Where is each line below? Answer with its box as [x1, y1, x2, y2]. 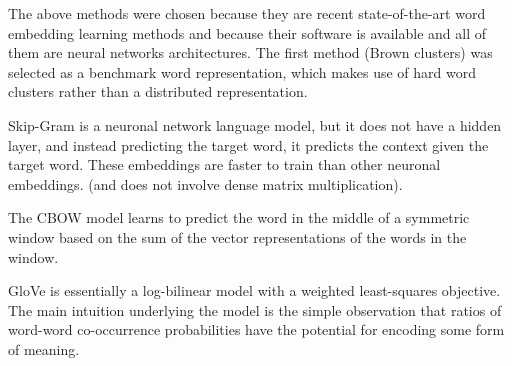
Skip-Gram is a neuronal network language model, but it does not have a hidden [8, 114, 502, 135]
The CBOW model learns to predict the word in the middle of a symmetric [8, 207, 470, 228]
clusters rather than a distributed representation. [8, 81, 308, 102]
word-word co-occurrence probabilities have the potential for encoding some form [8, 319, 505, 340]
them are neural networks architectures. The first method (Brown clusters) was [8, 42, 493, 63]
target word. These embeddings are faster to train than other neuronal [8, 154, 441, 175]
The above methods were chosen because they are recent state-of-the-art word [8, 3, 486, 23]
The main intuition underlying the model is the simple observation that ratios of [8, 299, 502, 320]
